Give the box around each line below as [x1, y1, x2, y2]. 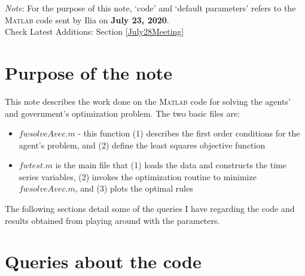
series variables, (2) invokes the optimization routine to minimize [19, 170, 257, 183]
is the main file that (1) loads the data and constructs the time [55, 159, 286, 171]
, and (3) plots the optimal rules [75, 182, 193, 195]
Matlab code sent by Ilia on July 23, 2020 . [5, 13, 169, 26]
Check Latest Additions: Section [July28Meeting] [5, 25, 184, 38]
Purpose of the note [5, 60, 173, 84]
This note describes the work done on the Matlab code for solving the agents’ [5, 95, 291, 107]
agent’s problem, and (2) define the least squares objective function [19, 138, 266, 151]
